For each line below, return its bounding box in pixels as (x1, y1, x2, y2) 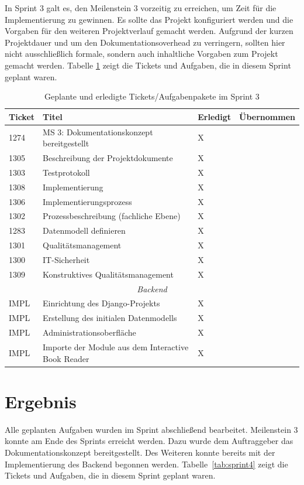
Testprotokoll (43, 166, 90, 178)
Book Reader (43, 352, 89, 364)
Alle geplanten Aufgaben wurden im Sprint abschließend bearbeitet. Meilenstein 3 (5, 423, 298, 435)
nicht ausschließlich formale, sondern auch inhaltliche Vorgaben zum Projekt (5, 47, 278, 60)
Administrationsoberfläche (43, 326, 136, 339)
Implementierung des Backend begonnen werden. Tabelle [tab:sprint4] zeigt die (5, 457, 288, 470)
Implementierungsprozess (43, 195, 132, 207)
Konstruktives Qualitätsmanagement (43, 268, 174, 280)
